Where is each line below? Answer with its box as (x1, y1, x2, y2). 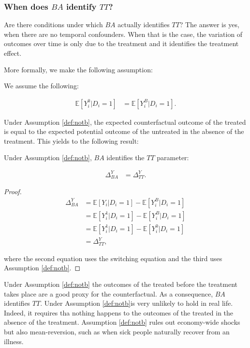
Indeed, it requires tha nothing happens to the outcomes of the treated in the (4, 307, 234, 317)
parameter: (157, 152, 189, 162)
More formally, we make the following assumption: (4, 64, 153, 74)
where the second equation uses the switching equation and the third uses (4, 253, 222, 263)
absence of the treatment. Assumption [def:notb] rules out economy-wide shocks (4, 317, 240, 327)
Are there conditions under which (4, 19, 103, 30)
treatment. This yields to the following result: (4, 136, 139, 146)
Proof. (4, 186, 22, 197)
